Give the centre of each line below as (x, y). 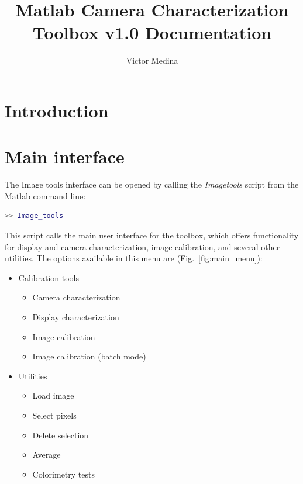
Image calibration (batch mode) (89, 356)
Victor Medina (152, 61)
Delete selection (61, 435)
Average (47, 454)
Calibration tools (49, 277)
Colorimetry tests (63, 474)
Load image (53, 395)
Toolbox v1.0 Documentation (152, 32)
